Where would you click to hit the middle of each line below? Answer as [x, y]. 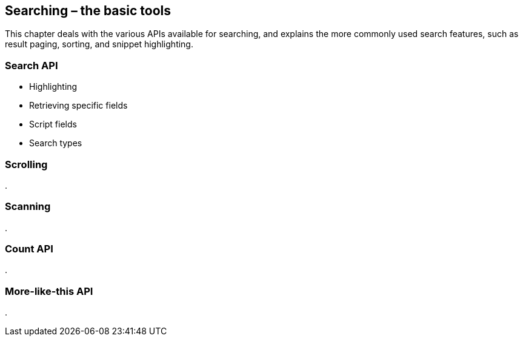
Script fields [53, 124]
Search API [32, 65]
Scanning [28, 207]
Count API [29, 249]
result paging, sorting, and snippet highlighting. [99, 44]
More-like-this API [49, 291]
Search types [56, 143]
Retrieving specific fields [78, 106]
